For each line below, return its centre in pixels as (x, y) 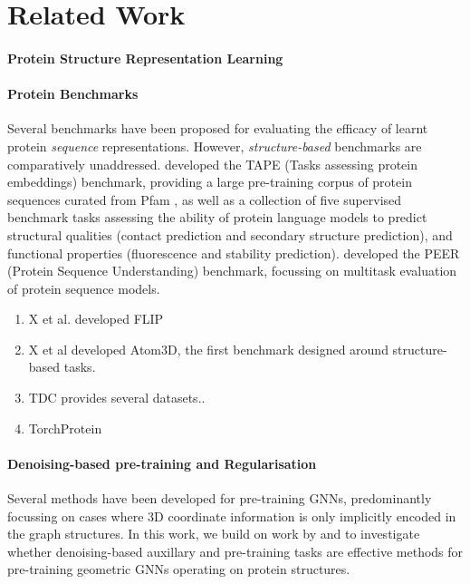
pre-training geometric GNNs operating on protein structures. (179, 569)
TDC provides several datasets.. (117, 398)
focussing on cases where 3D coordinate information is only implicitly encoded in (232, 516)
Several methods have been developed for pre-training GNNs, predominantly (220, 498)
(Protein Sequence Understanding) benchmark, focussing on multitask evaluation (232, 271)
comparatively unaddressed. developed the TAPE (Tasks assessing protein (213, 164)
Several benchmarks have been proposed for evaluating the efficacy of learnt (218, 128)
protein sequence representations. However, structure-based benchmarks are (215, 146)
